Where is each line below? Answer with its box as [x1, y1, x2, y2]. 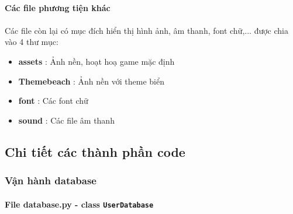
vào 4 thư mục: [5, 36, 58, 48]
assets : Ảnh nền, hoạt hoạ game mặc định [18, 55, 175, 67]
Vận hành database [5, 173, 96, 188]
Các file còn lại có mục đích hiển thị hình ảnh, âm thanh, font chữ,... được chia [5, 24, 288, 36]
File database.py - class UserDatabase [5, 198, 154, 210]
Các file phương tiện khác [5, 1, 111, 13]
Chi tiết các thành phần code [5, 142, 185, 160]
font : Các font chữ [18, 94, 88, 107]
